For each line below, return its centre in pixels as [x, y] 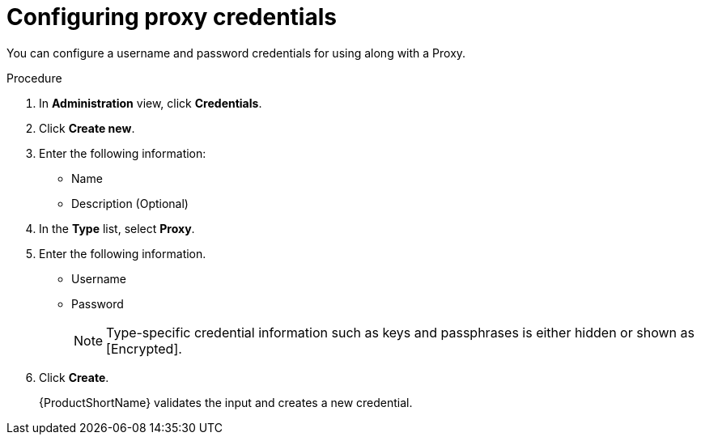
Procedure [34, 78]
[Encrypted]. [144, 348]
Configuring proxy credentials [172, 17]
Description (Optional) [130, 203]
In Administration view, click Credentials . [151, 103]
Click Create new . [87, 128]
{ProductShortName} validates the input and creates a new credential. [226, 402]
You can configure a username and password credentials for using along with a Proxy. [236, 53]
